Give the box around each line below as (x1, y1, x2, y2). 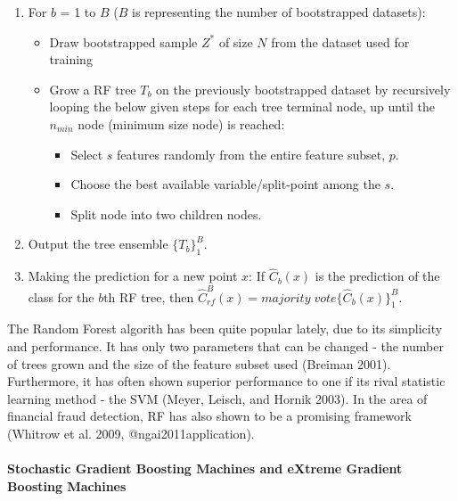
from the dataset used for (271, 32, 410, 51)
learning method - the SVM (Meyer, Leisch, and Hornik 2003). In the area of (7, 389, 428, 407)
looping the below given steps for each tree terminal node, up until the (49, 97, 435, 116)
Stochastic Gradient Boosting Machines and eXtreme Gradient (7, 459, 403, 478)
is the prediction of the (315, 267, 440, 285)
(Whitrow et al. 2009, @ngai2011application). (7, 424, 255, 443)
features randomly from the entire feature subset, (117, 144, 386, 163)
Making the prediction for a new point (28, 267, 238, 285)
